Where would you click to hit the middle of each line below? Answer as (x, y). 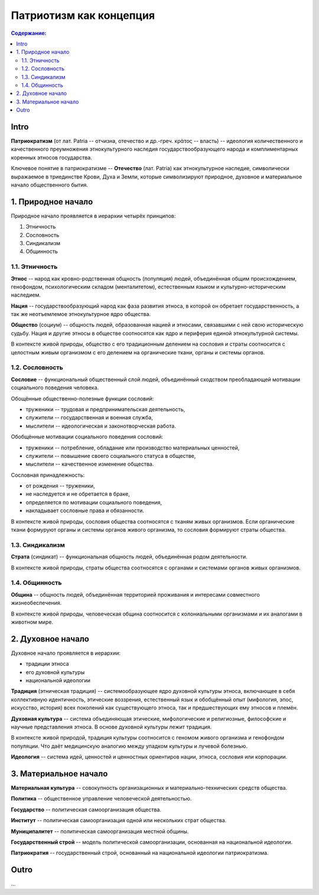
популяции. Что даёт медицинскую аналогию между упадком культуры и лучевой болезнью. (129, 746)
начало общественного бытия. (50, 185)
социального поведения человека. (55, 388)
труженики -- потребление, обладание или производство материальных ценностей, (133, 448)
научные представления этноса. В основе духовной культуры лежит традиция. (111, 727)
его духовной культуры (55, 672)
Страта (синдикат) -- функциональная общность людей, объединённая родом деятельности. (129, 557)
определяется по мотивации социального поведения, (94, 502)
